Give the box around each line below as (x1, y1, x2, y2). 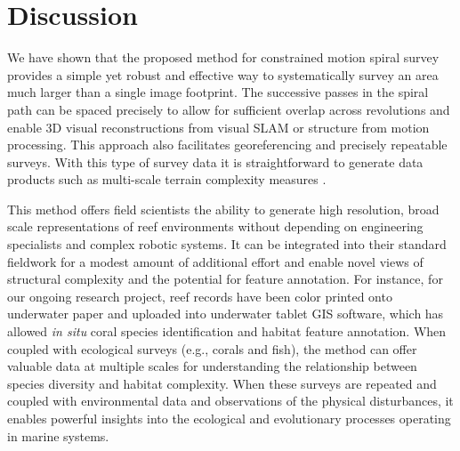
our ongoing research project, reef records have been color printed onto (7, 286, 392, 305)
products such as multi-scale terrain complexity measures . (7, 170, 327, 189)
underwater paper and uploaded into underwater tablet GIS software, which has (7, 304, 444, 323)
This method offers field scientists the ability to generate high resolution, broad (7, 199, 440, 218)
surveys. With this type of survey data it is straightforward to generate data (7, 152, 424, 171)
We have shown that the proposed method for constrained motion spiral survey (7, 48, 440, 67)
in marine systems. (7, 426, 109, 445)
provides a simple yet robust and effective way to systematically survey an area (7, 65, 439, 84)
